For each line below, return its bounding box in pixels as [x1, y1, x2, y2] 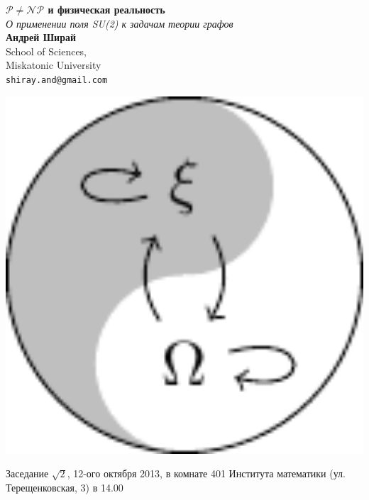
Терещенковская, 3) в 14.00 [6, 479, 123, 494]
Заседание [6, 466, 49, 481]
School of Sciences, [6, 43, 87, 58]
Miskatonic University [6, 57, 101, 72]
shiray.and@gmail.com [6, 74, 108, 85]
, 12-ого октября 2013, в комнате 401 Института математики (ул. [67, 466, 346, 481]
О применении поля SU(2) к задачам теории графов [6, 16, 233, 30]
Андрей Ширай [6, 30, 76, 45]
